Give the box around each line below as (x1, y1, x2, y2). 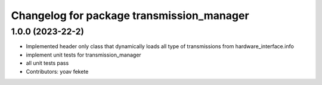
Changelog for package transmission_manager (11, 9, 250, 22)
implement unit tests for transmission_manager (26, 51, 141, 58)
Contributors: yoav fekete (26, 68, 89, 75)
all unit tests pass (26, 59, 69, 67)
